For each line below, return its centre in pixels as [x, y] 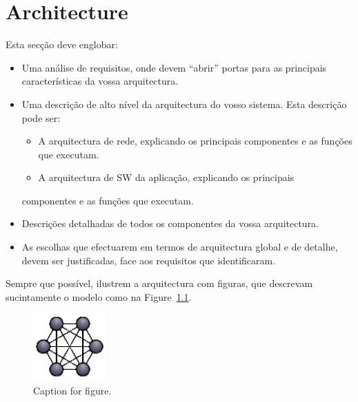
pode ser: [41, 117]
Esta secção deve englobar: [62, 44]
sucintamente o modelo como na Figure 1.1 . [99, 296]
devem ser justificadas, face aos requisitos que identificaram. [149, 260]
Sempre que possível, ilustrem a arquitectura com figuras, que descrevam [159, 283]
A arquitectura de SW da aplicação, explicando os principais [166, 177]
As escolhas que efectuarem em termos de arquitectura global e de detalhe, [180, 247]
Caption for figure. [72, 390]
